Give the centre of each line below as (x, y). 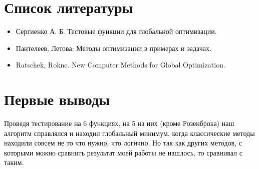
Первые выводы (57, 99)
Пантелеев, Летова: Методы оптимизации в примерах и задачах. (113, 48)
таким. (14, 162)
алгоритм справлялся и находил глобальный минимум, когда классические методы (129, 133)
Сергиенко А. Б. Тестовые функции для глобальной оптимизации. (116, 31)
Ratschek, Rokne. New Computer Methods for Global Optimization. (120, 65)
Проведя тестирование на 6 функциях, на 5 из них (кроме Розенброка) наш (119, 123)
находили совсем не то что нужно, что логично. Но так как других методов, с (123, 143)
